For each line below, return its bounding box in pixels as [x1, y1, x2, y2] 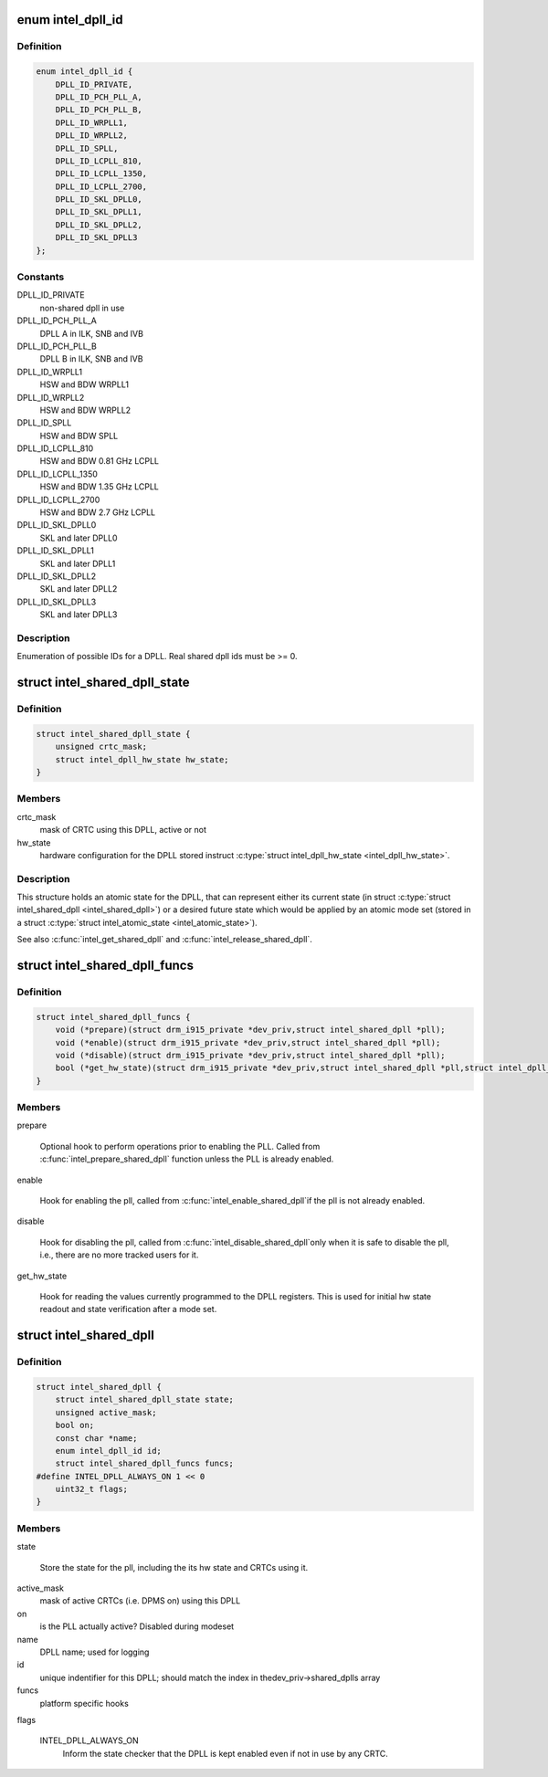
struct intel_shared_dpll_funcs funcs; [55, 1458, 235, 1469]
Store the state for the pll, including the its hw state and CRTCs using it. [39, 1561, 309, 1572]
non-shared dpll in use [39, 302, 125, 313]
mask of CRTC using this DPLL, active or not [39, 825, 207, 836]
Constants [16, 270, 65, 283]
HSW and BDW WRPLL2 [39, 405, 132, 415]
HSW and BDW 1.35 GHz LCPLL [39, 481, 160, 492]
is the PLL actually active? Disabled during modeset [39, 1621, 235, 1632]
